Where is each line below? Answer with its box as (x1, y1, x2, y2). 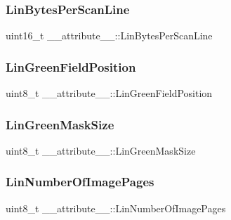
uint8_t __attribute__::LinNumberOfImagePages (6, 200, 226, 215)
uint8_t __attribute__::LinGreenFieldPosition (6, 86, 213, 101)
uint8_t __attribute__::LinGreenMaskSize (6, 143, 196, 157)
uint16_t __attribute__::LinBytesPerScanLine (6, 28, 213, 43)
